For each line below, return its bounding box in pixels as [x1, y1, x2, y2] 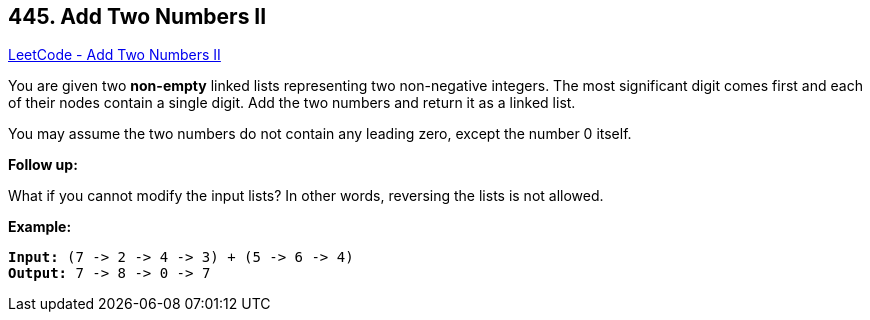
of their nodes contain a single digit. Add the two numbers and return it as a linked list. [8, 94, 576, 112]
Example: [8, 218, 72, 236]
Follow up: [8, 156, 78, 174]
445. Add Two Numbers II [8, 4, 267, 29]
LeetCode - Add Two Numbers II [8, 46, 221, 64]
